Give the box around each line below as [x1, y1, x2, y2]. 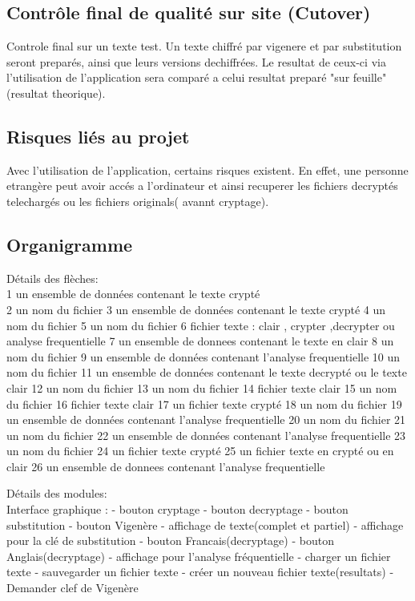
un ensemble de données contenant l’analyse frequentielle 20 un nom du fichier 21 [6, 411, 406, 428]
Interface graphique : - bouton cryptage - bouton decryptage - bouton [6, 501, 349, 518]
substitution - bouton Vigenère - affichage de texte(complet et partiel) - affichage [6, 516, 404, 533]
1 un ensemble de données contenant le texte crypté [6, 285, 260, 302]
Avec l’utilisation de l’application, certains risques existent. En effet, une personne [6, 161, 409, 178]
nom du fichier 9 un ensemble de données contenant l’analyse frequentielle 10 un [6, 348, 401, 365]
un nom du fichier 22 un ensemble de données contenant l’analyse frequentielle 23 [6, 426, 406, 443]
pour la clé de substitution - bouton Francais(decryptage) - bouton [6, 532, 334, 549]
